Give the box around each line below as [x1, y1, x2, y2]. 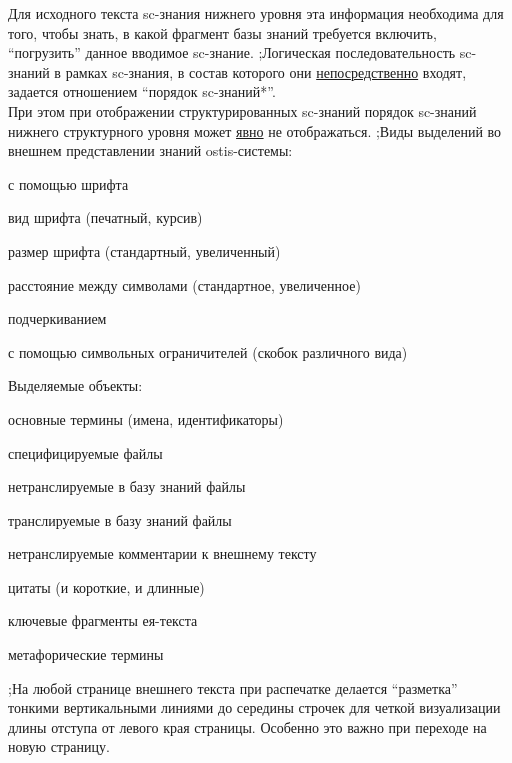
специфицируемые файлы [8, 442, 163, 463]
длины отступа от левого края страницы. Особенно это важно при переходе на [8, 716, 487, 737]
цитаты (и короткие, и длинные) [8, 576, 205, 597]
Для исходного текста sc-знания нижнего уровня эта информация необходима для [8, 3, 504, 23]
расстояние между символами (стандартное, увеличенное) [8, 274, 361, 295]
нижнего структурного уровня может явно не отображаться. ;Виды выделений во [8, 120, 502, 141]
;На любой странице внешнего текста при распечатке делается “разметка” [8, 677, 458, 698]
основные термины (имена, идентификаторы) [8, 408, 284, 429]
